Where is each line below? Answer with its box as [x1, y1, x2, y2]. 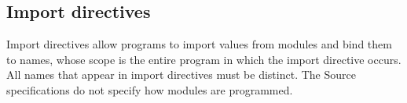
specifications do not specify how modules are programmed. [6, 81, 293, 98]
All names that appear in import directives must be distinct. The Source [6, 66, 356, 83]
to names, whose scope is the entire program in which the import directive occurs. [6, 51, 401, 67]
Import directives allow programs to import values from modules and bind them [6, 36, 392, 52]
